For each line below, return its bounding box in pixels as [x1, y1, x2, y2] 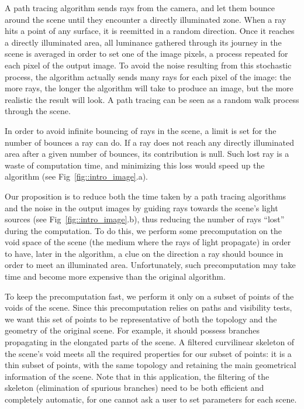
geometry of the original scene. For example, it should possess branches [5, 324, 260, 336]
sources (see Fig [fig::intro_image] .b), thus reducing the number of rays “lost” [5, 213, 285, 225]
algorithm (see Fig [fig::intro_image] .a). [5, 170, 148, 183]
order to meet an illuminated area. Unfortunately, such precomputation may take [5, 259, 296, 271]
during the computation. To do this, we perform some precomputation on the [5, 224, 282, 236]
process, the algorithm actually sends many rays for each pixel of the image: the [5, 70, 291, 83]
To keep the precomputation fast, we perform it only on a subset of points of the [5, 290, 294, 302]
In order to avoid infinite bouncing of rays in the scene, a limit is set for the [5, 124, 277, 136]
